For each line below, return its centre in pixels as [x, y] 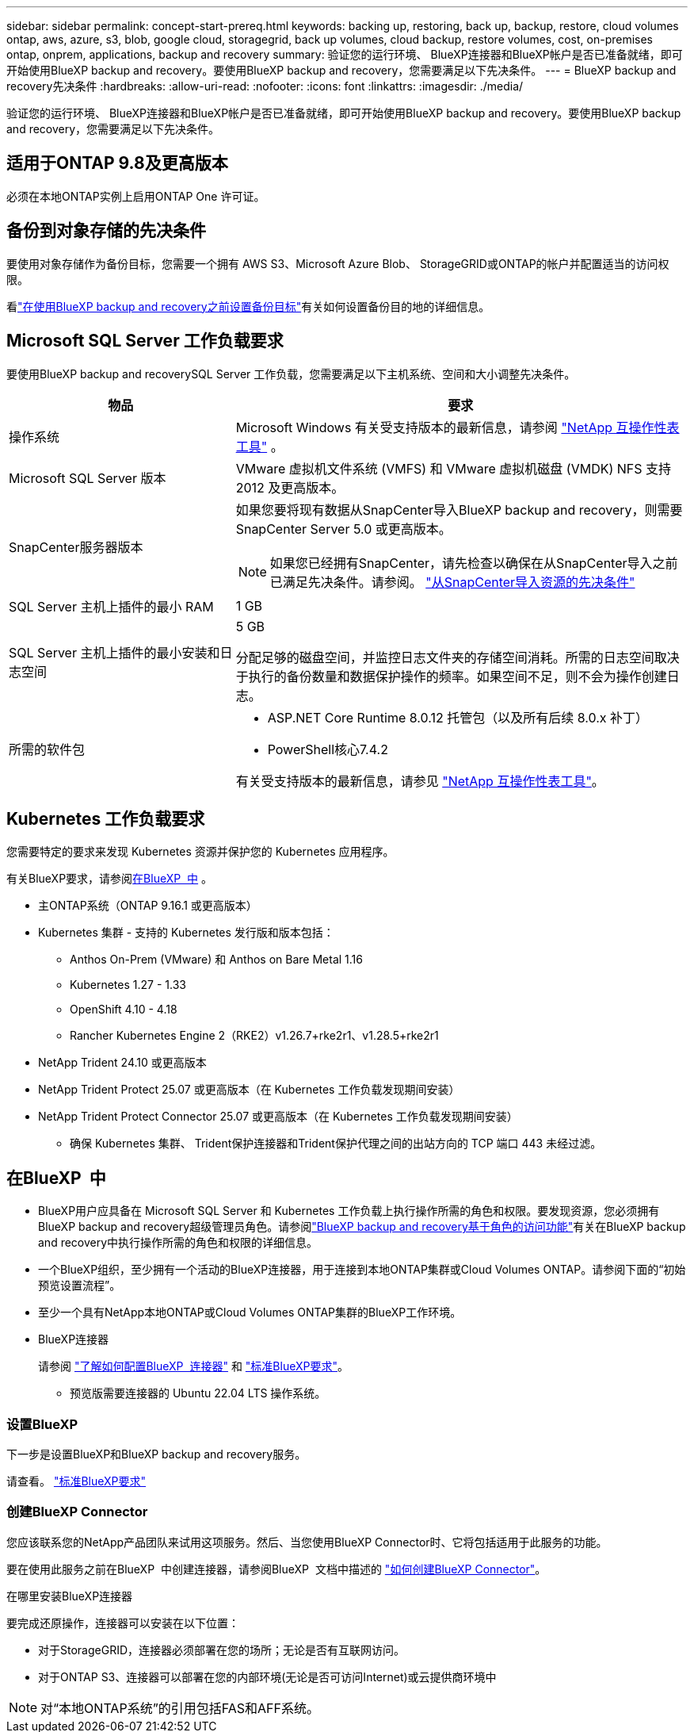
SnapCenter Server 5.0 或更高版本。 [343, 529]
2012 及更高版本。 [290, 487]
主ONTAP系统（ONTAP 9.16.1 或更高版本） [148, 906]
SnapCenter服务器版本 [76, 547]
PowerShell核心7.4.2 [328, 749]
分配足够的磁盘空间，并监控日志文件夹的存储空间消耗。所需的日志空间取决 [458, 657]
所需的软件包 [47, 749]
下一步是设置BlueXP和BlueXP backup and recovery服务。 [156, 1454]
